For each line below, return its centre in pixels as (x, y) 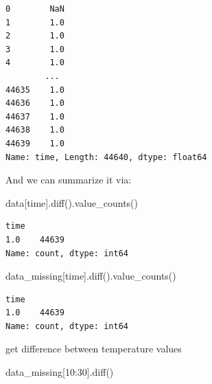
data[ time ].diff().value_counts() (72, 202)
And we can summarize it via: (69, 180)
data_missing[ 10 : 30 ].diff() (60, 372)
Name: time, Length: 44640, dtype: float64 (106, 157)
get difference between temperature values (94, 349)
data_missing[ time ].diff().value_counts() (91, 276)
